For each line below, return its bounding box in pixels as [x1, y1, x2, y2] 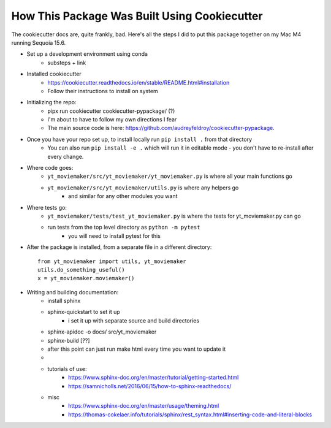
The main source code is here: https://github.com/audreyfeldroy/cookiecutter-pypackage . [47, 124, 275, 132]
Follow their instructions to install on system [47, 87, 159, 94]
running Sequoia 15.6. [11, 39, 66, 46]
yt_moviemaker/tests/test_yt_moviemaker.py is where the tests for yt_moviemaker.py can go [47, 212, 302, 220]
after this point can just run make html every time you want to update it [47, 345, 226, 353]
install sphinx [47, 297, 81, 305]
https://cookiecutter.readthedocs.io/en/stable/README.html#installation [47, 78, 230, 86]
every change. [47, 153, 84, 160]
